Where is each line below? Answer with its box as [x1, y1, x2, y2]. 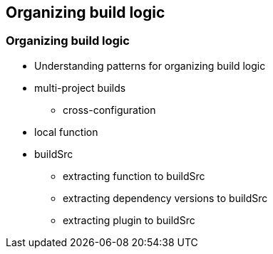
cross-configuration [63, 103, 156, 116]
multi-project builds [34, 81, 126, 94]
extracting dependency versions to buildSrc [63, 191, 268, 204]
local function [34, 125, 98, 138]
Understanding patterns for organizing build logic [34, 59, 266, 72]
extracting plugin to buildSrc [63, 213, 195, 226]
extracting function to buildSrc [63, 169, 205, 182]
